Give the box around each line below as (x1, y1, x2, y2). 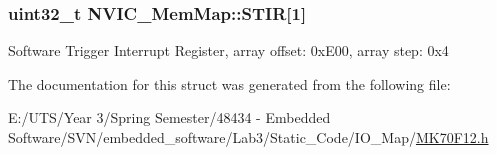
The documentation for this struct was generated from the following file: (8, 73, 451, 94)
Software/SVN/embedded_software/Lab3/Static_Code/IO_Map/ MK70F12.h (8, 127, 489, 147)
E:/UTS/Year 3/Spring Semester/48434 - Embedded (8, 107, 331, 128)
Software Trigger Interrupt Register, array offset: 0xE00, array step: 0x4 (8, 40, 449, 61)
